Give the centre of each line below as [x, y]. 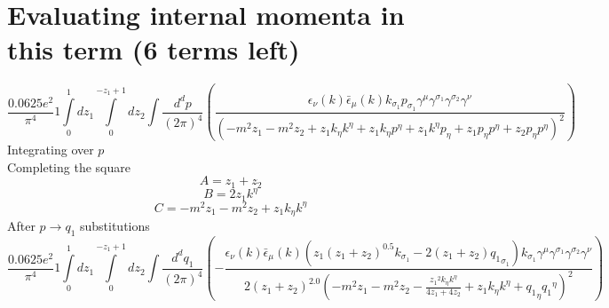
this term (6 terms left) [154, 49]
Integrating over [51, 150]
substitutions [115, 226]
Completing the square [69, 166]
